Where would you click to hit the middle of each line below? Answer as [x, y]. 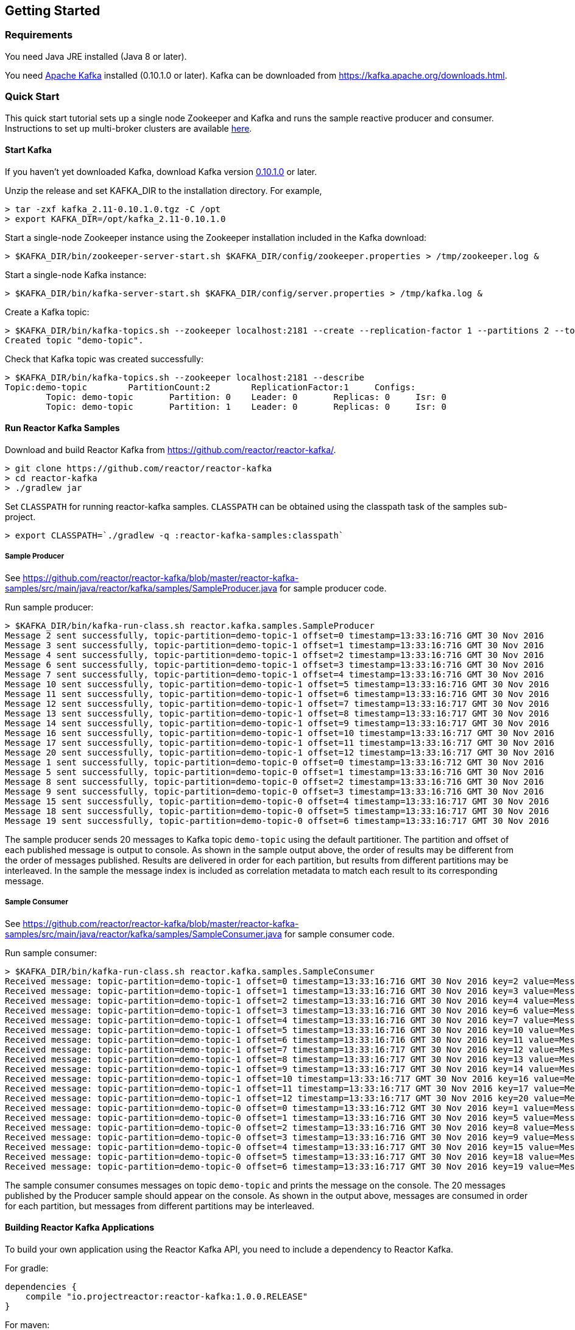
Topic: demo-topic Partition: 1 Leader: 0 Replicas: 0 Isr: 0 [246, 406]
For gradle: [27, 1268]
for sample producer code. [333, 588]
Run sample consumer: [51, 953]
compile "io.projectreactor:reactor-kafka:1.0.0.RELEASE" [167, 1296]
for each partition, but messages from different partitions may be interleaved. [160, 1206]
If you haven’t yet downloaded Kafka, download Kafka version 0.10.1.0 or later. [161, 171]
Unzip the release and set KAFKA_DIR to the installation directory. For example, [164, 190]
